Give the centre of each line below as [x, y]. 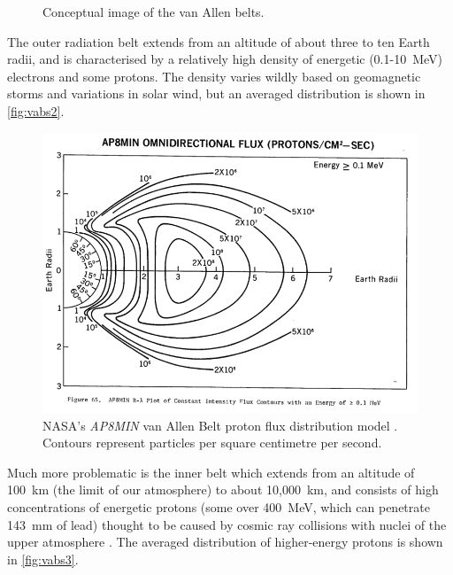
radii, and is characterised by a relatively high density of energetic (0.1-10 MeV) [225, 59]
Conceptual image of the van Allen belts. [154, 12]
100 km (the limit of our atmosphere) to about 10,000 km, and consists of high [223, 490]
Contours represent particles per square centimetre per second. [212, 443]
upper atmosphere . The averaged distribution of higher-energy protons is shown [225, 542]
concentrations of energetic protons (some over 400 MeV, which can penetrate [219, 506]
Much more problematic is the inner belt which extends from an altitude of [211, 472]
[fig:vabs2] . [36, 110]
